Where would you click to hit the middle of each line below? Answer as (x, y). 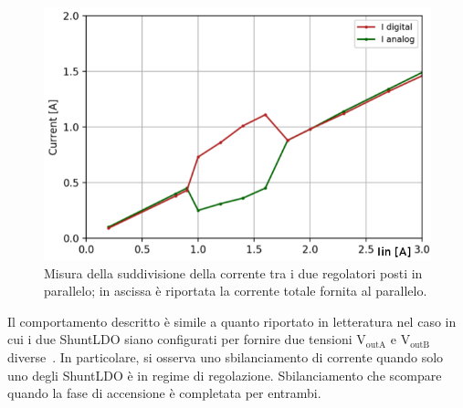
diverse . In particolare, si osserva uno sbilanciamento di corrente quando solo (226, 356)
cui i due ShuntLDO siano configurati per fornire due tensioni (180, 339)
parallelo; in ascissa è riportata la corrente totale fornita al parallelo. (236, 291)
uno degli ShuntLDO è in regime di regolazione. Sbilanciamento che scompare (225, 375)
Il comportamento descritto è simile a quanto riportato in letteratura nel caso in (232, 321)
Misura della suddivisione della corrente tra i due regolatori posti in (233, 272)
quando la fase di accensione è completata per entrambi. (164, 393)
